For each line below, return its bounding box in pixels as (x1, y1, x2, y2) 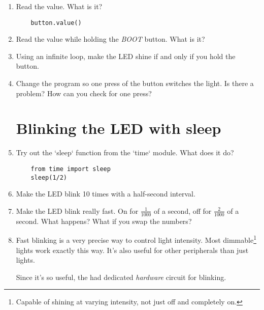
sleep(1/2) (30, 174, 68, 181)
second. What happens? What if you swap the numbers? (16, 215, 192, 226)
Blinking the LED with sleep (16, 118, 221, 138)
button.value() (30, 19, 82, 26)
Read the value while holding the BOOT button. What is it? (16, 34, 205, 44)
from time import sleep (30, 165, 111, 173)
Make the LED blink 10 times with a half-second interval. (16, 188, 195, 199)
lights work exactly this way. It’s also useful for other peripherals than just (16, 244, 249, 255)
